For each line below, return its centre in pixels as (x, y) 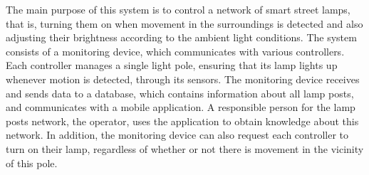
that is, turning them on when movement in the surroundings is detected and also (184, 23)
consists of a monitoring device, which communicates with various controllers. (175, 51)
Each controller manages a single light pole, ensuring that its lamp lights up (172, 65)
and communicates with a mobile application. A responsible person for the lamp (181, 107)
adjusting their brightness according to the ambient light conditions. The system (181, 37)
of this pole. (32, 163)
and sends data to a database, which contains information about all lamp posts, (180, 93)
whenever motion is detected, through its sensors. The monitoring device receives (183, 79)
